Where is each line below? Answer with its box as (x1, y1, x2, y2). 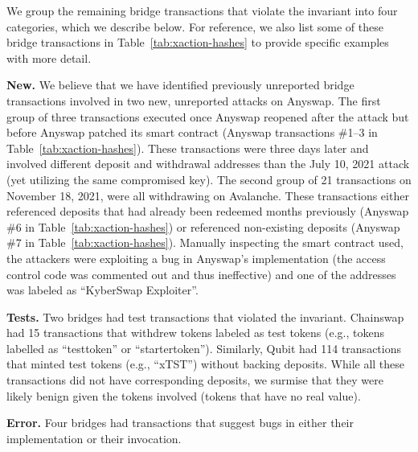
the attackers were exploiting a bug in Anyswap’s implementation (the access (6, 249, 386, 266)
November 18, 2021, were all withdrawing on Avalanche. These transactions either (6, 187, 409, 203)
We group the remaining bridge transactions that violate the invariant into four (6, 2, 398, 18)
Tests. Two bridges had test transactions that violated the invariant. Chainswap (6, 308, 404, 325)
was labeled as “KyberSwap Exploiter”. (6, 281, 199, 298)
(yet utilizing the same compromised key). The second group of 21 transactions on (6, 171, 412, 187)
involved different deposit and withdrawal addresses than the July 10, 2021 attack (6, 155, 410, 172)
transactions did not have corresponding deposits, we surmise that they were (6, 372, 383, 388)
